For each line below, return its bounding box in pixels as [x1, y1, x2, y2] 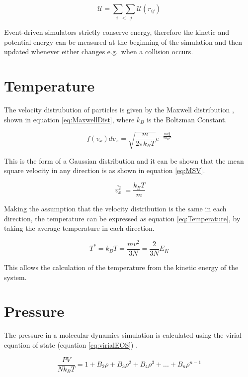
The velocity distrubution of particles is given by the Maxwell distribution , [4, 104, 234, 115]
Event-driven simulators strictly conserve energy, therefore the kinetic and [4, 27, 230, 37]
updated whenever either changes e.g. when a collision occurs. [4, 46, 193, 57]
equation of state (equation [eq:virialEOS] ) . [4, 339, 138, 350]
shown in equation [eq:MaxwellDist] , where [4, 114, 135, 124]
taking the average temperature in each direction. [4, 223, 155, 233]
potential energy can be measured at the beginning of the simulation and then [4, 36, 242, 47]
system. [4, 272, 27, 282]
